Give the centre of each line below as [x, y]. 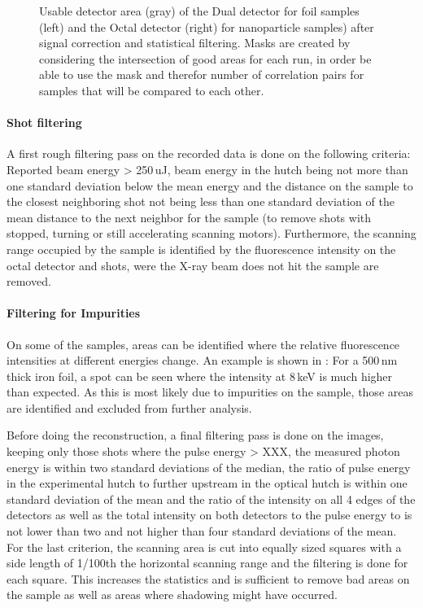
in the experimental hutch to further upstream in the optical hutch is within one [207, 483]
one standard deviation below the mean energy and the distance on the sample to [210, 185]
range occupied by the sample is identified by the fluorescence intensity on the [201, 249]
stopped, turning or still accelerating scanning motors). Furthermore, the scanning [211, 233]
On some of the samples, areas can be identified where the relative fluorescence [203, 344]
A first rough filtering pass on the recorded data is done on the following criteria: [209, 153]
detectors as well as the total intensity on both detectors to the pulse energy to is [209, 515]
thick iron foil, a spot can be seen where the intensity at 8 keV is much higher [200, 376]
